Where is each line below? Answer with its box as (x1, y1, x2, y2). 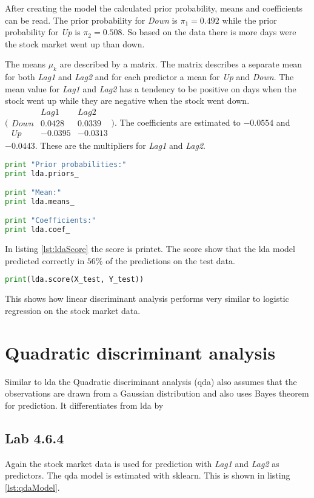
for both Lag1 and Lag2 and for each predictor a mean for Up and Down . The (5, 70, 294, 83)
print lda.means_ (5, 197, 75, 206)
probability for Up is (5, 26, 81, 38)
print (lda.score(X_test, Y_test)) (5, 275, 144, 284)
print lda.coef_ (5, 225, 70, 234)
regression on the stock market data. (5, 304, 141, 316)
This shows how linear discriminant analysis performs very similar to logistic (5, 292, 289, 305)
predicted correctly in (5, 254, 85, 267)
